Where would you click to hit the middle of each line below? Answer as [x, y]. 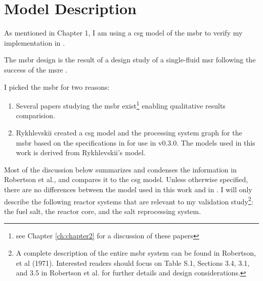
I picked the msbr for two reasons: [57, 86]
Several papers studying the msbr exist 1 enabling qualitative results [121, 105]
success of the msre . [36, 69]
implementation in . [35, 42]
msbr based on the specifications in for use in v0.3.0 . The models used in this [136, 142]
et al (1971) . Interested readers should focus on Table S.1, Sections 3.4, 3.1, [133, 262]
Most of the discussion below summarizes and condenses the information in [120, 169]
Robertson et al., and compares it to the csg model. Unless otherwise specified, [126, 179]
